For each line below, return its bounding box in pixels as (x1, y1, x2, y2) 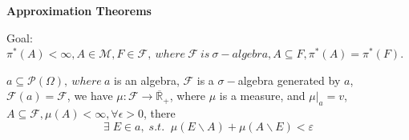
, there (144, 105, 176, 122)
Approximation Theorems (6, 2, 152, 18)
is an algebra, (114, 71, 180, 88)
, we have (67, 87, 113, 104)
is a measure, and (219, 87, 306, 104)
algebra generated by (237, 71, 341, 88)
